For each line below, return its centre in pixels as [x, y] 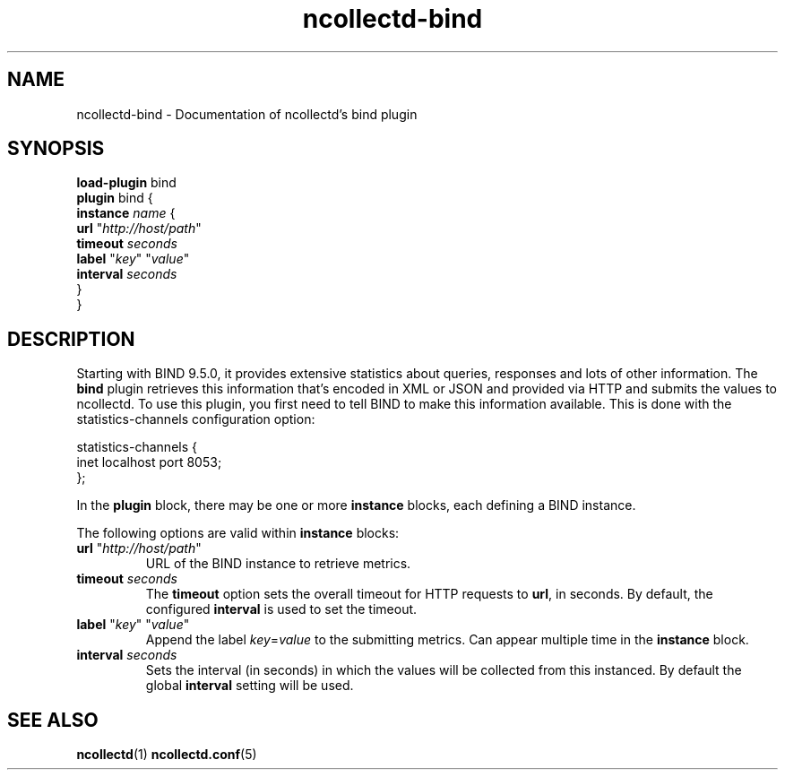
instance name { [126, 213]
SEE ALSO [53, 720]
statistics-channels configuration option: [196, 419]
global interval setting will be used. [250, 686]
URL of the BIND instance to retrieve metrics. [278, 564]
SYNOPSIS [56, 149]
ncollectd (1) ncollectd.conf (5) [167, 755]
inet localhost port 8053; [149, 462]
